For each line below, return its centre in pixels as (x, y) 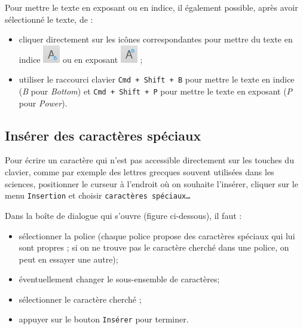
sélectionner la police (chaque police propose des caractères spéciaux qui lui (157, 235)
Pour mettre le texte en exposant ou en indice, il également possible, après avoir (151, 7)
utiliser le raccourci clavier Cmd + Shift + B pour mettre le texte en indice (157, 79)
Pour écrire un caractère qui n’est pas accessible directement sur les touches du (149, 160)
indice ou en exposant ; (81, 59)
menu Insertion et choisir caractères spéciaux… (98, 195)
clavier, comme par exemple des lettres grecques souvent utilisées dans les (140, 172)
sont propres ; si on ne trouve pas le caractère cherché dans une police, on (154, 247)
